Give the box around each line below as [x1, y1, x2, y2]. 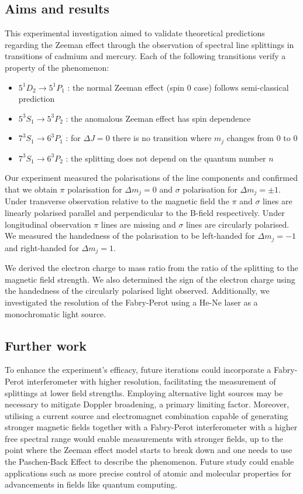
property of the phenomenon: [5, 61, 109, 73]
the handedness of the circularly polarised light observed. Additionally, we [5, 284, 270, 297]
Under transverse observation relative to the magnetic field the [5, 195, 229, 207]
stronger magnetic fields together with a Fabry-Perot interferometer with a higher [5, 421, 298, 433]
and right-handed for [5, 241, 79, 253]
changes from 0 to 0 [226, 132, 298, 144]
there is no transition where [112, 132, 212, 144]
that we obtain [5, 183, 57, 195]
